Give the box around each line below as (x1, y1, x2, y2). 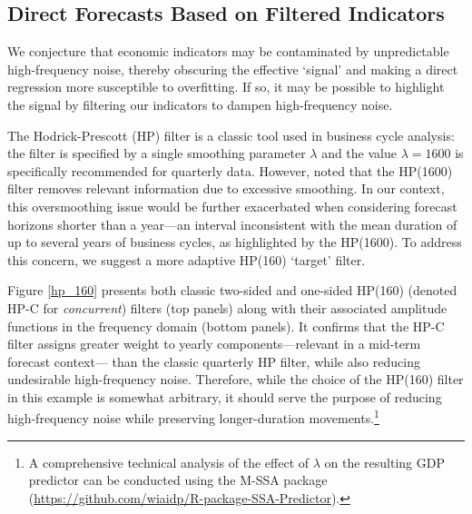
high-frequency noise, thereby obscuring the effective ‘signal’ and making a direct (7, 59, 458, 78)
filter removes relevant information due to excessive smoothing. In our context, (7, 179, 445, 198)
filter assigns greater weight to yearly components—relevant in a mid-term (7, 334, 421, 353)
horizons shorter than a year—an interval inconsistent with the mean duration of (7, 214, 457, 233)
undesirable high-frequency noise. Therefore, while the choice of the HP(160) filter (7, 370, 464, 389)
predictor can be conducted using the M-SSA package (28, 470, 328, 489)
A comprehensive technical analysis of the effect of (28, 452, 310, 471)
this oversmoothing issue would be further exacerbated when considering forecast (7, 196, 457, 215)
